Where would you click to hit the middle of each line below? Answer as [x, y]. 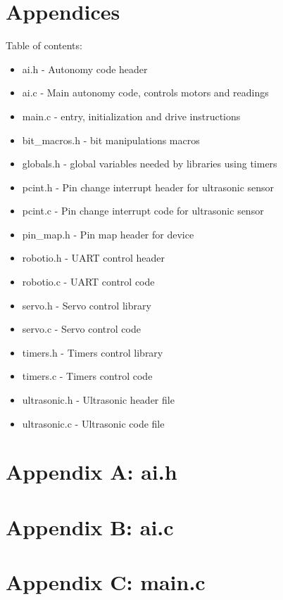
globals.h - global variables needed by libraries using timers [150, 164]
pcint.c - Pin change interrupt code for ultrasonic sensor [143, 211]
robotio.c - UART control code [88, 282]
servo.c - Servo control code [81, 329]
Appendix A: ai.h [92, 472]
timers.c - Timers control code [87, 376]
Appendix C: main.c [106, 582]
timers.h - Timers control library [93, 352]
